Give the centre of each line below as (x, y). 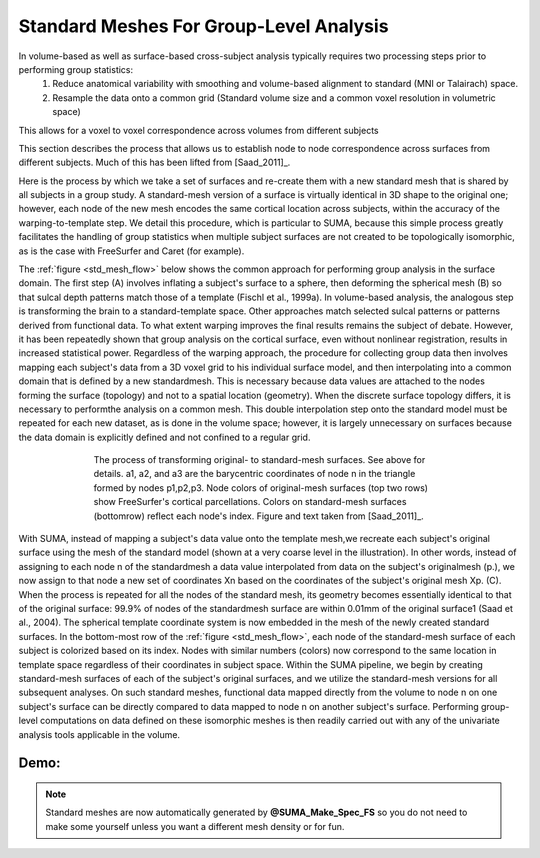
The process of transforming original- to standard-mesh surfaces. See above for (259, 460)
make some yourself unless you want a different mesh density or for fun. (195, 826)
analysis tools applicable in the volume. (99, 734)
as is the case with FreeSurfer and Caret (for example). (131, 251)
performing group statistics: (76, 69)
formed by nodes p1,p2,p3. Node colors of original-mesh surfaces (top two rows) (261, 487)
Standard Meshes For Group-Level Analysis (203, 26)
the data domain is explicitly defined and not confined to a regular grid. (164, 437)
